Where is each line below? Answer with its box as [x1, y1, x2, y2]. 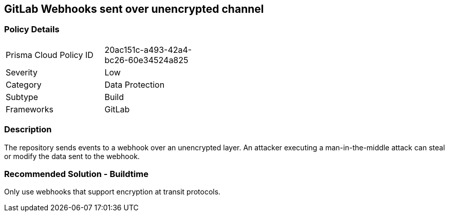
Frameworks [6, 104, 53, 114]
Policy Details [4, 24, 60, 35]
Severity [6, 67, 38, 77]
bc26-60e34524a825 [104, 54, 189, 65]
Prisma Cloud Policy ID [6, 49, 93, 60]
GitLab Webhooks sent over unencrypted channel [4, 3, 264, 15]
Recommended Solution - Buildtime [4, 168, 148, 179]
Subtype [6, 91, 39, 102]
